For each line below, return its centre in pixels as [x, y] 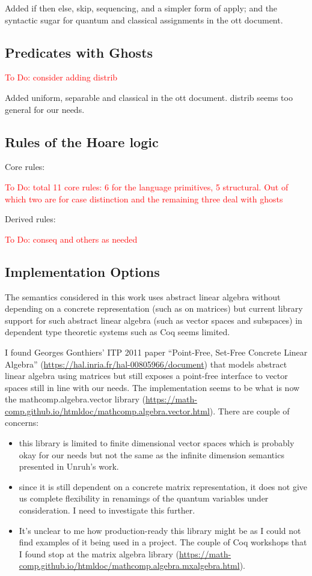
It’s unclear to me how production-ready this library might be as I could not [160, 530]
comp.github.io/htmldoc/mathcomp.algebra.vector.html [107, 411]
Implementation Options [82, 271]
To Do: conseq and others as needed [71, 239]
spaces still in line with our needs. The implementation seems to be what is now [152, 387]
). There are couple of [249, 411]
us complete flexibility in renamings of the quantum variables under [144, 498]
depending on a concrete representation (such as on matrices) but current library [154, 308]
